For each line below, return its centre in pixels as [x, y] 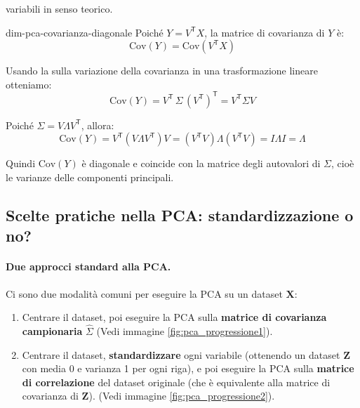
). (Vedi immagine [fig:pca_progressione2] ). [182, 396]
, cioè [343, 163]
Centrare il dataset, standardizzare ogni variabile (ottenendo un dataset [181, 354]
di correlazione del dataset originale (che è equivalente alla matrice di [176, 382]
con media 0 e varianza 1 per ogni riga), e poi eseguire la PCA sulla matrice [188, 368]
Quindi [21, 163]
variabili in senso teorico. [59, 8]
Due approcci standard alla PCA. [88, 266]
